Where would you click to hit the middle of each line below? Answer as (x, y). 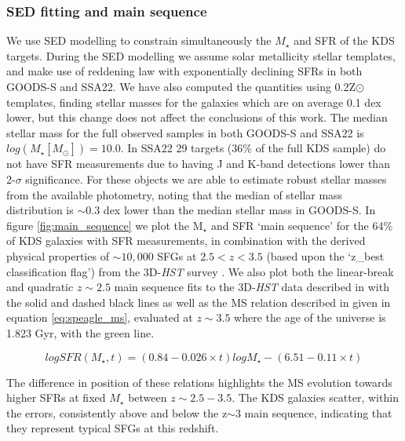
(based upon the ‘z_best (325, 255)
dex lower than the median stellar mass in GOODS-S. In (239, 210)
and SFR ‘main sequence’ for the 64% (302, 225)
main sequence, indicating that (318, 412)
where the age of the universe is (310, 317)
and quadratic (40, 287)
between (148, 397)
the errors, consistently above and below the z (117, 412)
